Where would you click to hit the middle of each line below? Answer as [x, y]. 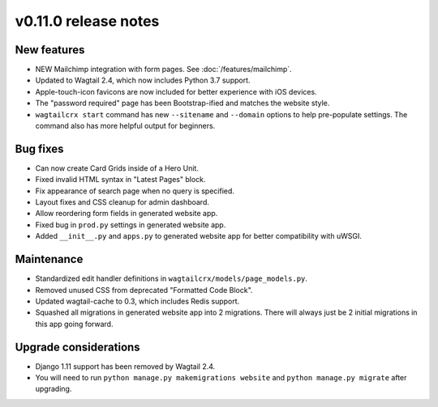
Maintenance [49, 259]
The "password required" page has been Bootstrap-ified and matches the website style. [182, 103]
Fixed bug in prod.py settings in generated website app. [131, 225]
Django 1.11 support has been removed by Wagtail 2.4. [125, 366]
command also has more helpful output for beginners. [125, 126]
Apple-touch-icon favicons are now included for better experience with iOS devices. [176, 91]
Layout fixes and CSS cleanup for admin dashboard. [122, 202]
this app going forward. [74, 324]
